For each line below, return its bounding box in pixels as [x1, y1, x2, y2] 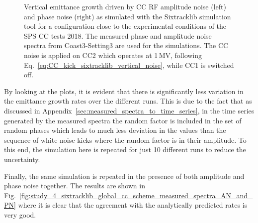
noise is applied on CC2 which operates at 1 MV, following [24, 50, 202, 60]
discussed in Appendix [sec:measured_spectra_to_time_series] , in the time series [4, 105, 255, 115]
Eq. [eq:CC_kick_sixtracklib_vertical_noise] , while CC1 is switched [24, 59, 234, 70]
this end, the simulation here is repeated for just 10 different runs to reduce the [4, 144, 246, 155]
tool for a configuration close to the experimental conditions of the [24, 21, 227, 31]
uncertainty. [4, 154, 40, 164]
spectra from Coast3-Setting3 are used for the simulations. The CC [24, 40, 229, 51]
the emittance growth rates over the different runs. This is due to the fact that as [4, 96, 252, 106]
